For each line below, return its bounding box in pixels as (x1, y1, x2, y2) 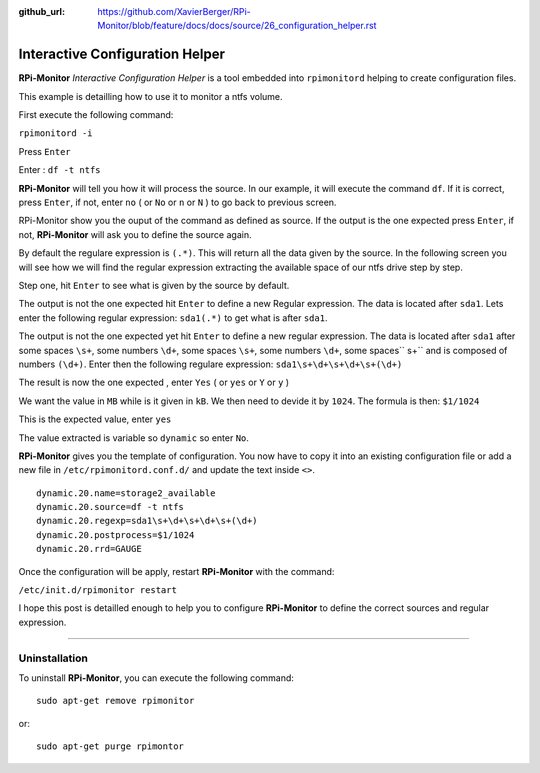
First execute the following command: (18, 109, 174, 121)
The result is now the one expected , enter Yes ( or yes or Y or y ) (18, 376, 290, 389)
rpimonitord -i (18, 128, 94, 139)
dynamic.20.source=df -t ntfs (36, 501, 185, 513)
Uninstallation (18, 651, 89, 665)
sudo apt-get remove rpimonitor (36, 695, 195, 707)
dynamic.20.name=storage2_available (36, 487, 216, 499)
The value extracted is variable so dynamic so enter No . (18, 431, 250, 444)
